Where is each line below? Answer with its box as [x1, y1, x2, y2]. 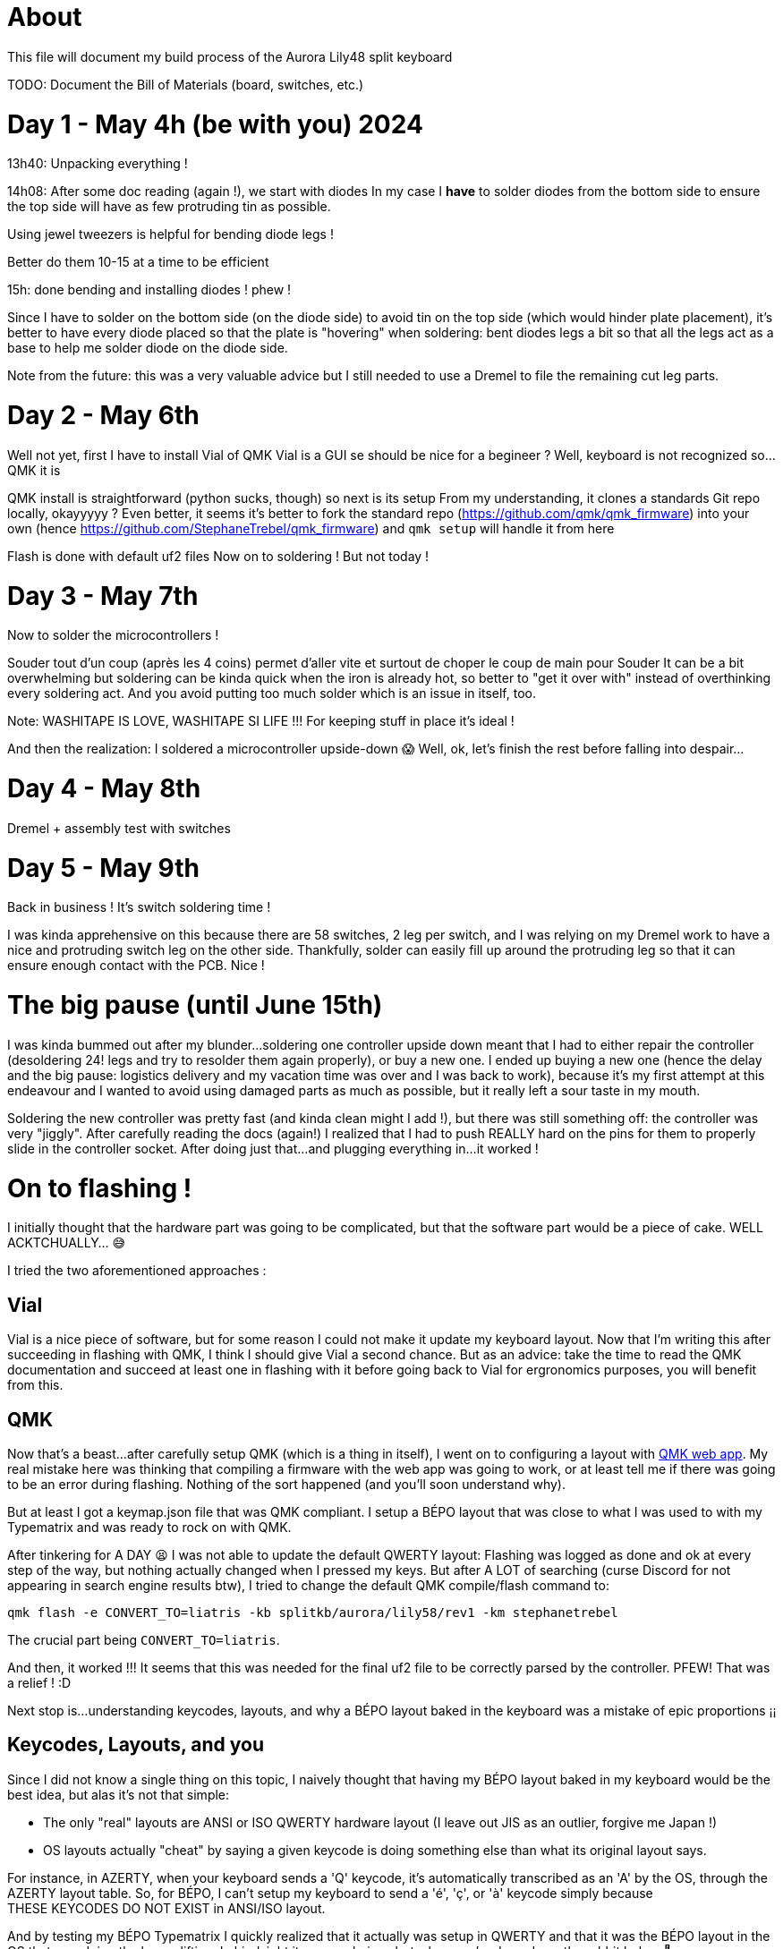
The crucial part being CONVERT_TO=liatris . [7, 1631, 280, 1647]
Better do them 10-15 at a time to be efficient [7, 254, 269, 270]
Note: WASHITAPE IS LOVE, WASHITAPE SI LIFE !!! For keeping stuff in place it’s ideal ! [7, 713, 515, 729]
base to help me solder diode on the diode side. [7, 340, 288, 356]
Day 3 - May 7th [7, 580, 199, 611]
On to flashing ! [7, 1172, 192, 1204]
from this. [7, 1377, 64, 1393]
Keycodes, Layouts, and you [7, 1733, 265, 1757]
